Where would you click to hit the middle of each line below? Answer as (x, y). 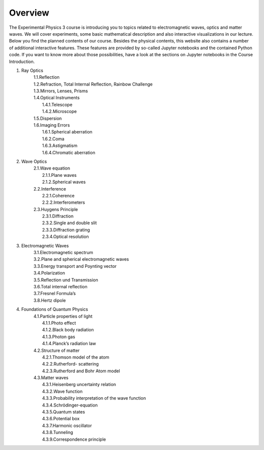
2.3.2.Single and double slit (70, 223)
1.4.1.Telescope (57, 105)
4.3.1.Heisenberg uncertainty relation (79, 385)
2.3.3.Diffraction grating (66, 230)
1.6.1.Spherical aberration (67, 132)
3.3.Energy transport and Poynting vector (75, 266)
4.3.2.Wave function (62, 391)
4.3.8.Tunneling (58, 432)
